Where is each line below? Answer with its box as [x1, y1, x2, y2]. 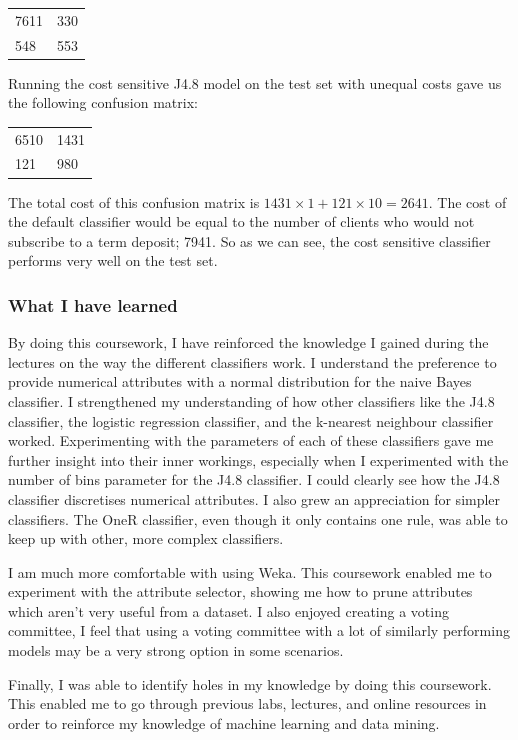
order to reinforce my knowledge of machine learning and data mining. [8, 712, 440, 733]
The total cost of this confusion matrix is [8, 191, 260, 212]
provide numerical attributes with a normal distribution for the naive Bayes [8, 371, 472, 392]
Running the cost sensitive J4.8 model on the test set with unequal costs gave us [8, 72, 502, 93]
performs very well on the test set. [8, 250, 218, 271]
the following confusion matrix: [8, 92, 198, 113]
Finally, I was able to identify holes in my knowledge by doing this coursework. [8, 673, 492, 694]
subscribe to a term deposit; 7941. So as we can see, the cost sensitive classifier [8, 230, 491, 251]
